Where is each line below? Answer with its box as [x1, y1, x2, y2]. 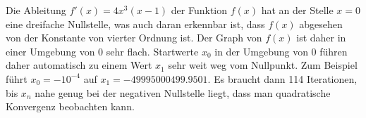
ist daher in [296, 30, 346, 45]
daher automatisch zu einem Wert [6, 58, 152, 72]
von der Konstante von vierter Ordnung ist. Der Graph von [6, 30, 262, 45]
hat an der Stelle [261, 3, 334, 17]
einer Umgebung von [6, 44, 95, 58]
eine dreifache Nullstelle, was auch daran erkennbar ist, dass [6, 16, 265, 31]
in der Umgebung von [214, 44, 308, 58]
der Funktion [171, 3, 227, 17]
